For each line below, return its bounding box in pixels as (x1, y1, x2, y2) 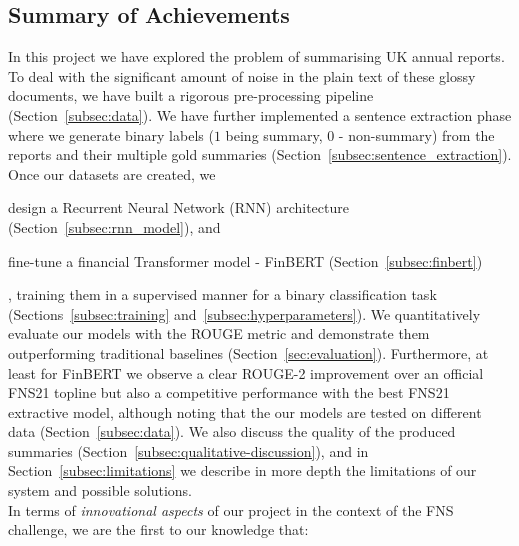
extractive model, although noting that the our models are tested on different (8, 401, 482, 422)
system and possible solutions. (8, 480, 193, 501)
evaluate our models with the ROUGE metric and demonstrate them (8, 323, 430, 344)
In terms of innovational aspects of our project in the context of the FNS (8, 499, 454, 520)
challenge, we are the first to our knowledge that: (8, 519, 309, 540)
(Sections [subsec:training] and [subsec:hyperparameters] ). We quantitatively (8, 303, 481, 324)
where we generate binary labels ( (8, 124, 214, 145)
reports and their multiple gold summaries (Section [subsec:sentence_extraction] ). (8, 144, 512, 165)
